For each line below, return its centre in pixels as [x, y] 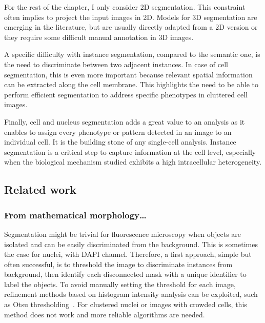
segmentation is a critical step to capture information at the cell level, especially [130, 152]
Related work [40, 189]
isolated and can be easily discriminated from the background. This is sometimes [131, 244]
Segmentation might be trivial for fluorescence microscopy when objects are [123, 234]
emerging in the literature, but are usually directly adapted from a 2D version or [131, 27]
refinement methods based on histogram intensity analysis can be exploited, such [131, 294]
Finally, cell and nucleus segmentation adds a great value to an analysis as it [125, 121]
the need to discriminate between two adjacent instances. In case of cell [116, 64]
